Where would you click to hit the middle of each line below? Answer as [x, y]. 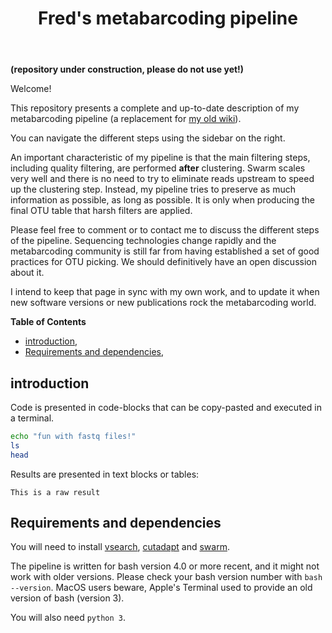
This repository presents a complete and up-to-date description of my [155, 108]
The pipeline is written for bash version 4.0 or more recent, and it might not [165, 566]
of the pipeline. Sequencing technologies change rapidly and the [143, 241]
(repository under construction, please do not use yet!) [127, 69]
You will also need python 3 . [68, 618]
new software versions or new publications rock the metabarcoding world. [163, 303]
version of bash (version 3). [67, 598]
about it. [27, 273]
